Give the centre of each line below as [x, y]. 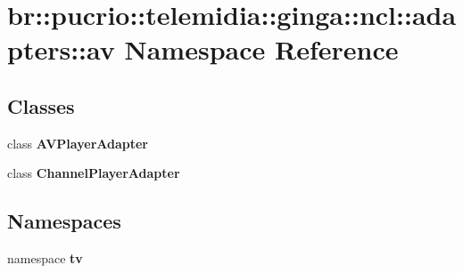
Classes [41, 105]
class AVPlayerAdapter [78, 143]
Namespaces [64, 221]
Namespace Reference [261, 49]
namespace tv [45, 258]
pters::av [61, 49]
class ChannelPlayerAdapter [94, 173]
